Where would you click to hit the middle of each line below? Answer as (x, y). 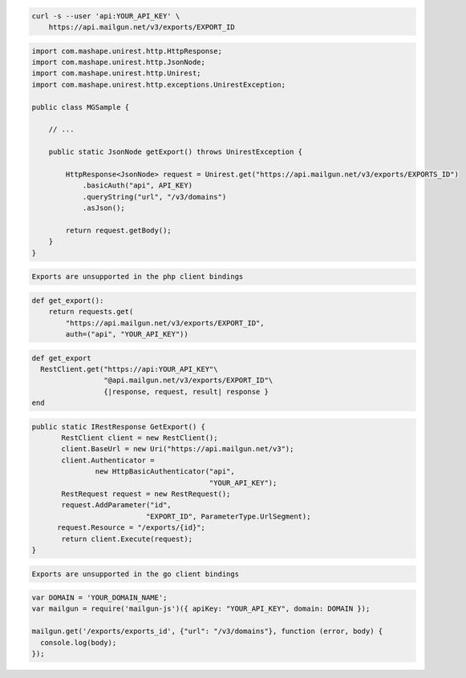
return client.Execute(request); (127, 539)
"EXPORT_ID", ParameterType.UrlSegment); (228, 516)
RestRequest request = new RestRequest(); (146, 494)
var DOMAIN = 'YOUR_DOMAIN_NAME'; (99, 598)
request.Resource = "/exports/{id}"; (132, 528)
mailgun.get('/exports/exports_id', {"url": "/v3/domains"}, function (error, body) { (207, 632)
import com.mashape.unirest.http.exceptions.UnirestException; (159, 85)
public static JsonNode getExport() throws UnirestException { (176, 152)
